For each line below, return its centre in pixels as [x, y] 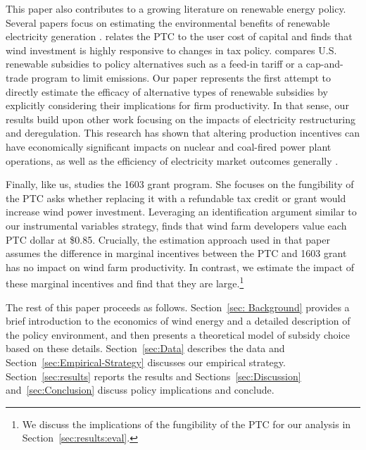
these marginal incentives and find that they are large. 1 [125, 282]
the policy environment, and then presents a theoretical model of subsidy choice [178, 334]
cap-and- [324, 64]
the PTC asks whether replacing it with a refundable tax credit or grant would [176, 198]
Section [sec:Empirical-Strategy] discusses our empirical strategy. [146, 362]
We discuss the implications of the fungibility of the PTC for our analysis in [187, 424]
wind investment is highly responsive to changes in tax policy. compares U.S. [171, 50]
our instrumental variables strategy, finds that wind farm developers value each [176, 225]
